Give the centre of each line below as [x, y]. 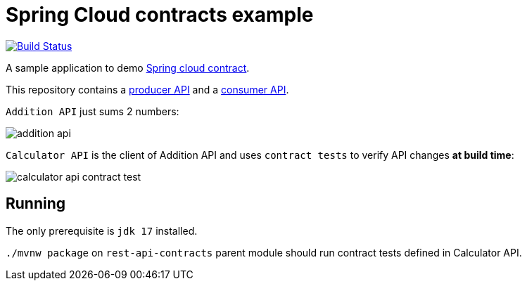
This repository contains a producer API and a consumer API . [147, 89]
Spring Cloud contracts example [160, 15]
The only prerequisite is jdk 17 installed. [102, 230]
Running [36, 204]
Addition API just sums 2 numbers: [93, 111]
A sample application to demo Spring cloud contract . [128, 67]
